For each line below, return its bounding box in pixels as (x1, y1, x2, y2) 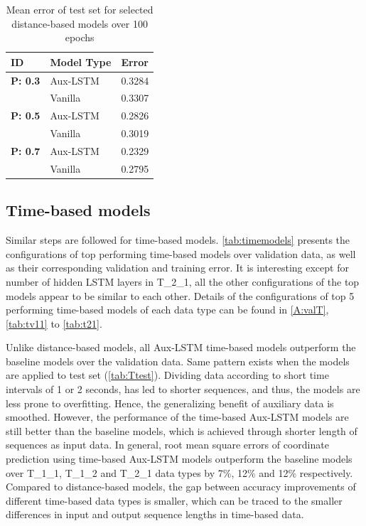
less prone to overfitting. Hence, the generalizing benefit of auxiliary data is (6, 395, 334, 410)
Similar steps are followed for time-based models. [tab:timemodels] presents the (6, 232, 350, 247)
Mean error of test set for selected (6, 2, 154, 16)
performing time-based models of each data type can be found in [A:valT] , (6, 302, 329, 317)
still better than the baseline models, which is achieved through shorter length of (6, 423, 357, 438)
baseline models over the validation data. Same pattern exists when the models (6, 353, 350, 368)
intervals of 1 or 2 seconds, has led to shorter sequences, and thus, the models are (6, 382, 360, 397)
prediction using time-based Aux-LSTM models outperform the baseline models (6, 451, 352, 466)
